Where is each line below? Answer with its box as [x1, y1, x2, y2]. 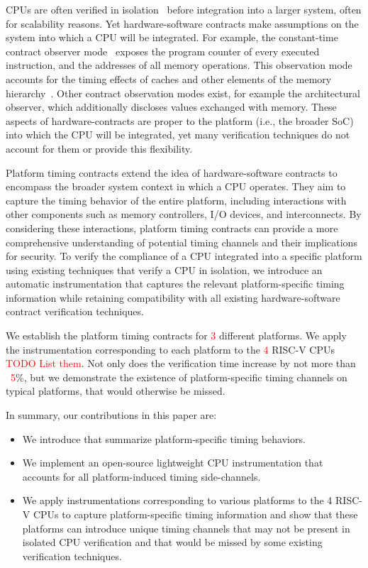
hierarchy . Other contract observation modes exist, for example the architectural [6, 85, 360, 100]
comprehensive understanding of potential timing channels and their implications [6, 234, 357, 249]
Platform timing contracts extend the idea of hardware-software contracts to [6, 165, 338, 180]
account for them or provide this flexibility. [6, 141, 193, 155]
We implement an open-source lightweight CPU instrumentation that [22, 455, 323, 470]
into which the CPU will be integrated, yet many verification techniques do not [6, 127, 350, 142]
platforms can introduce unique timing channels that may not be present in [22, 520, 350, 535]
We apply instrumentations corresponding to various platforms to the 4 [22, 493, 333, 508]
